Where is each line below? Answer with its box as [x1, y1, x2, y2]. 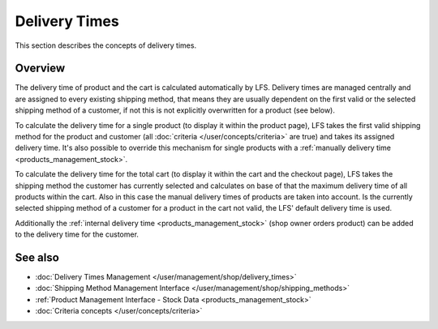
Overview [15, 62, 66, 75]
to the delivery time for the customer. [15, 229, 140, 239]
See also [15, 250, 60, 264]
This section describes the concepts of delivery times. [15, 41, 197, 50]
